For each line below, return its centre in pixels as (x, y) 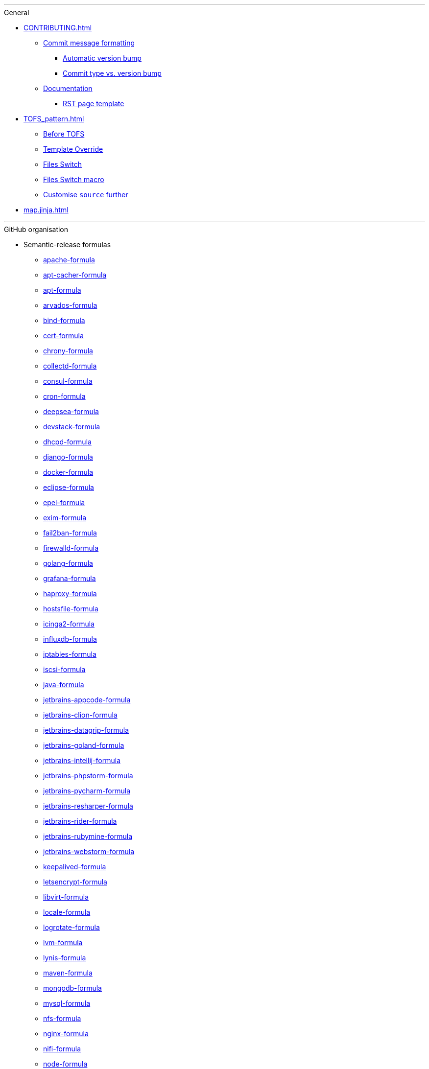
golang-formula (68, 563)
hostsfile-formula (71, 609)
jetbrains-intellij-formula (82, 760)
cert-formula (63, 336)
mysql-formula (67, 1003)
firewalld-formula (71, 548)
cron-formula (64, 396)
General (17, 12)
